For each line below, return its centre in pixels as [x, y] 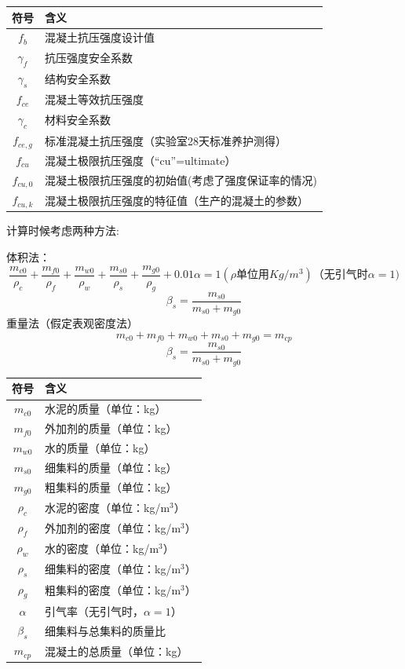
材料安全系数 [78, 120]
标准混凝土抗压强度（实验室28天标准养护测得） [166, 140]
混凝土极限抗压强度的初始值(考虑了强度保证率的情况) [181, 180]
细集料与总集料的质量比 [105, 631]
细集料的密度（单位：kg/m [113, 569]
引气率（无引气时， [94, 611]
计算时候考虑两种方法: [63, 230]
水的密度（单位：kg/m [102, 548]
